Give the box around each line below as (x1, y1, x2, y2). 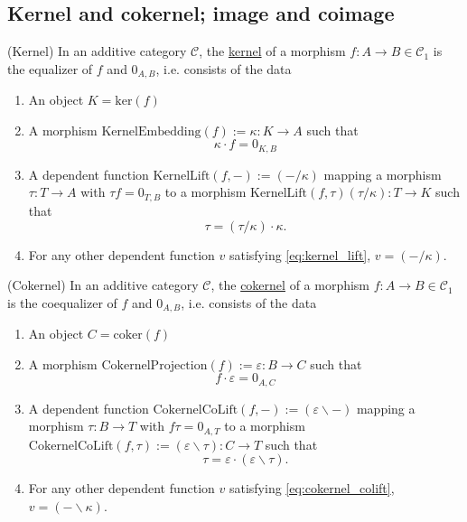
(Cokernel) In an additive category (7, 275, 199, 294)
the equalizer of (7, 59, 93, 78)
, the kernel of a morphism (199, 42, 346, 61)
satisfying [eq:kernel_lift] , (229, 245, 371, 264)
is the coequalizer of (7, 293, 117, 312)
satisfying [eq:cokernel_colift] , (229, 479, 395, 498)
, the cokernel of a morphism (210, 275, 370, 294)
